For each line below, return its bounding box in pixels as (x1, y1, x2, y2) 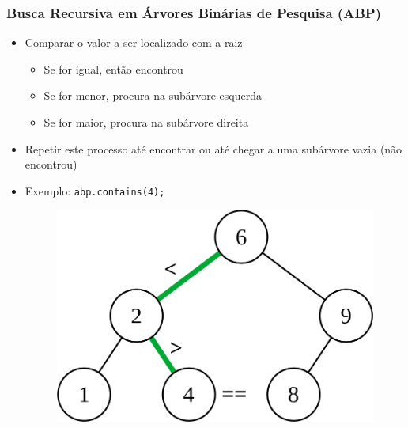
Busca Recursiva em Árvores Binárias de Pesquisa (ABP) (6, 2, 381, 22)
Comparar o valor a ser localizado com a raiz (25, 34, 243, 51)
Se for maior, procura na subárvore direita (43, 114, 249, 130)
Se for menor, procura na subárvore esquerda (43, 87, 262, 104)
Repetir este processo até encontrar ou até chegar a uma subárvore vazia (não (25, 140, 402, 157)
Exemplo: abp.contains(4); (25, 182, 165, 199)
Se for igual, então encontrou (43, 60, 183, 77)
